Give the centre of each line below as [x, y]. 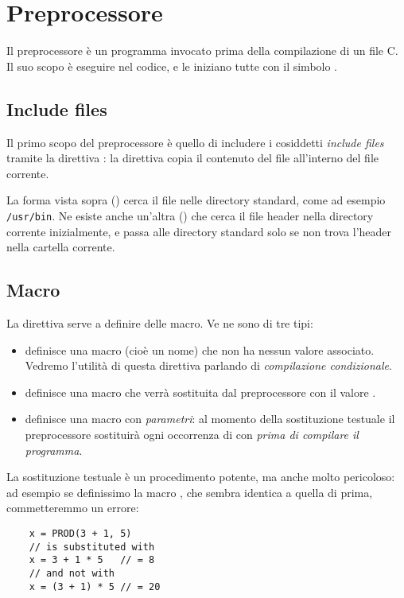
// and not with [72, 573]
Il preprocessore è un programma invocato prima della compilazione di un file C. [202, 50]
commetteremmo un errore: [73, 508]
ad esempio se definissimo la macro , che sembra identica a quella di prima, [190, 492]
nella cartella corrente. [61, 247]
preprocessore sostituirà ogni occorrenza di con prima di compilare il [192, 434]
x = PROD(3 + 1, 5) [80, 533]
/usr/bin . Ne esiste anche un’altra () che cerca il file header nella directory [190, 215]
